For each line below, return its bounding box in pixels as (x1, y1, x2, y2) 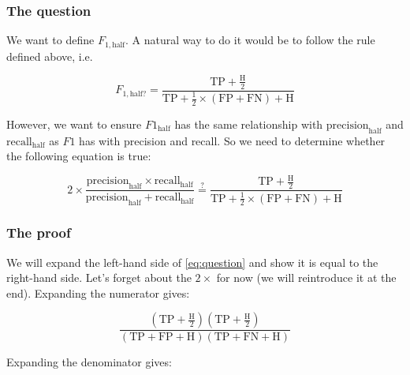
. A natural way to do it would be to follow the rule (125, 32, 375, 48)
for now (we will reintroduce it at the (216, 269, 397, 286)
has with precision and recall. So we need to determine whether (79, 132, 386, 148)
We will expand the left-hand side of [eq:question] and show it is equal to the (6, 253, 378, 270)
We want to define (6, 32, 95, 48)
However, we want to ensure (6, 115, 142, 132)
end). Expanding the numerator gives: (6, 284, 190, 301)
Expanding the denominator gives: (6, 354, 172, 370)
